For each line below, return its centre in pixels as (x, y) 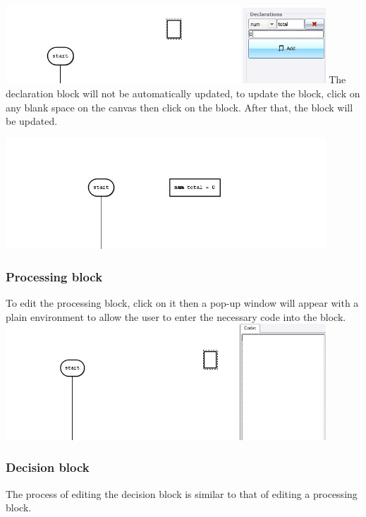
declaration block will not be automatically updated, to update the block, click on (183, 93)
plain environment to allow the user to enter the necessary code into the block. (176, 316)
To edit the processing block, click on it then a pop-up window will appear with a (182, 303)
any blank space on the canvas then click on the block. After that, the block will (179, 107)
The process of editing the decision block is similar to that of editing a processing (182, 493)
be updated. (32, 121)
